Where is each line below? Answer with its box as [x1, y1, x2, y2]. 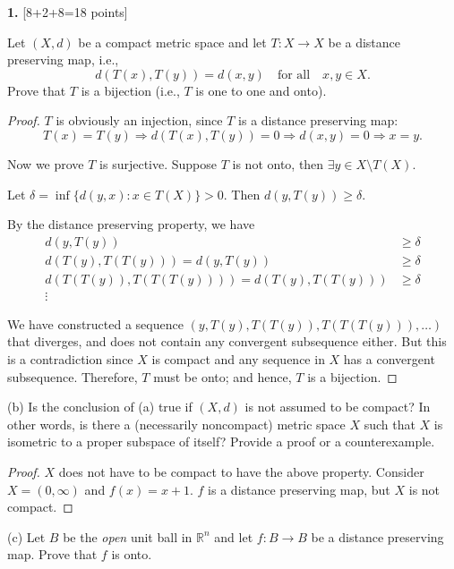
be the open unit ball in [63, 527, 193, 546]
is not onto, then [232, 154, 324, 173]
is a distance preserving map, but [208, 480, 390, 498]
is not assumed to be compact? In [244, 397, 431, 416]
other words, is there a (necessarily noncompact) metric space [7, 414, 346, 433]
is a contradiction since [7, 350, 133, 369]
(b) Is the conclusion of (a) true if [7, 397, 193, 416]
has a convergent [343, 350, 435, 369]
